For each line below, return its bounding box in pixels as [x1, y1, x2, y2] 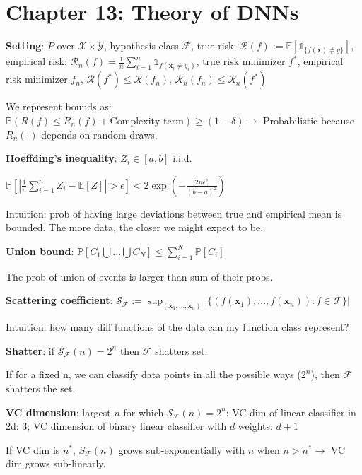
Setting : [6, 38, 45, 53]
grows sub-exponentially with [118, 442, 245, 457]
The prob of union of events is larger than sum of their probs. [6, 269, 273, 283]
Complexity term [110, 116, 184, 127]
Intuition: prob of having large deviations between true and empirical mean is [6, 206, 342, 221]
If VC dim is [6, 442, 60, 457]
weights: [238, 418, 273, 433]
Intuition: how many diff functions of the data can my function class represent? [6, 319, 349, 334]
